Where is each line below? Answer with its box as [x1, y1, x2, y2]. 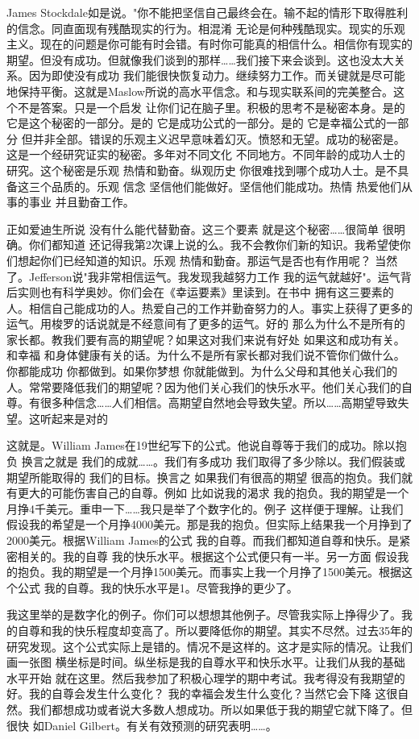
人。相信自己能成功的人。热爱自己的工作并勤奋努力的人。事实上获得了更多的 [6, 299, 413, 316]
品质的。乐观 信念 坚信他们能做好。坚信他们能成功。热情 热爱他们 [51, 177, 401, 194]
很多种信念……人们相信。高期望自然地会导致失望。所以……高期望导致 [39, 394, 398, 411]
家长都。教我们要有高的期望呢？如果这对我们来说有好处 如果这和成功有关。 [6, 330, 405, 347]
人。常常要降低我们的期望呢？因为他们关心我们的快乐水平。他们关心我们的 [6, 378, 401, 395]
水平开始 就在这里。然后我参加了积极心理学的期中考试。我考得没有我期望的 [6, 669, 405, 686]
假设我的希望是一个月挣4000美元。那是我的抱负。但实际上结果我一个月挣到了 [6, 516, 413, 533]
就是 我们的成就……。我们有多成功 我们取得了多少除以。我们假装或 [55, 453, 405, 470]
